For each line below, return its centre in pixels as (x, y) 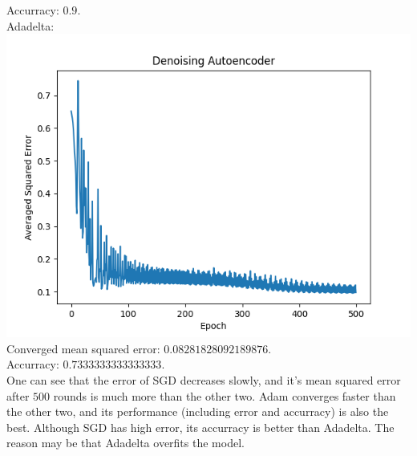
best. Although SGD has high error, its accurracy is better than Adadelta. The (200, 427)
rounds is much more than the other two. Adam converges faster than (225, 395)
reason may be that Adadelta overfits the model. (126, 443)
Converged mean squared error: (83, 348)
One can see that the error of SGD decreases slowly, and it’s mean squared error (204, 379)
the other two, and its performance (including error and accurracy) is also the (198, 411)
